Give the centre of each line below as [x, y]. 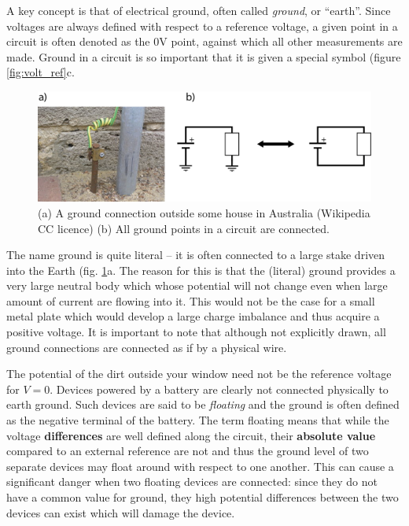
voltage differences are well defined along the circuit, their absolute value [191, 435]
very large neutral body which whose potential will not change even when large [197, 285]
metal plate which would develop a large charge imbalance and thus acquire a [193, 316]
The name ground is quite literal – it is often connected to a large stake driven [196, 255]
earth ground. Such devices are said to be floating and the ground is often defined [203, 404]
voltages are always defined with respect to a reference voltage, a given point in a [202, 26]
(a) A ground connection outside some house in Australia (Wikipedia [204, 212]
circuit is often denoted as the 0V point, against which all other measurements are [204, 41]
